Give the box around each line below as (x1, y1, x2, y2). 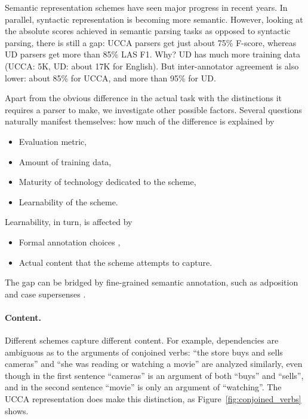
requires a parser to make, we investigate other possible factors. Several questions (5, 103, 302, 116)
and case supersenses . (5, 287, 86, 300)
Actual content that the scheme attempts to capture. (19, 256, 212, 268)
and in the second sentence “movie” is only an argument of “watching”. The (5, 381, 282, 393)
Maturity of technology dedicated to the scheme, (19, 175, 196, 188)
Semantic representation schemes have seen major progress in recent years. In (5, 1, 288, 13)
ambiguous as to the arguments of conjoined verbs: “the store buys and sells (5, 345, 283, 358)
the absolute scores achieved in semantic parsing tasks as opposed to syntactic (5, 25, 291, 37)
